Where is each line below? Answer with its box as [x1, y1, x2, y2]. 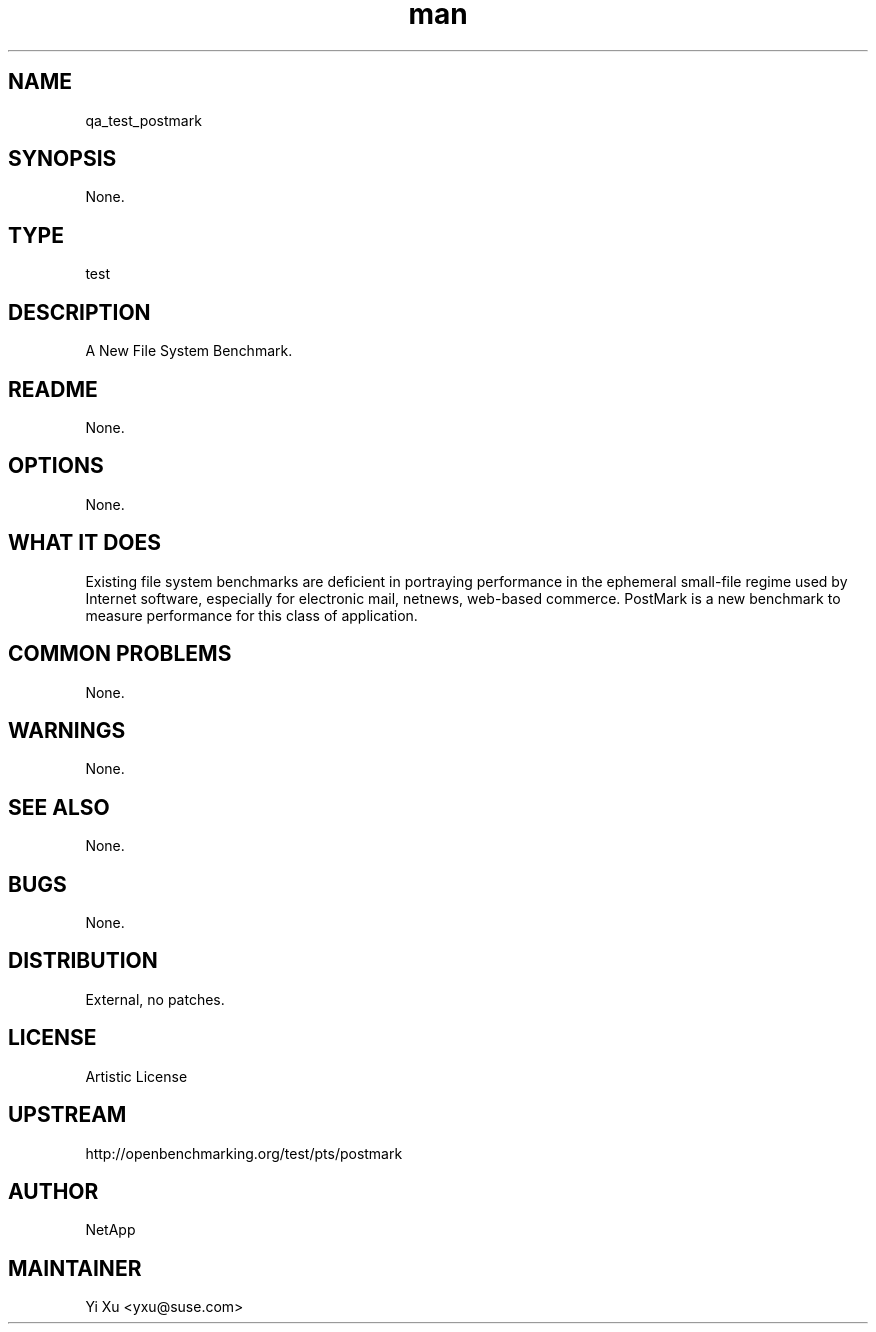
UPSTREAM [8, 1102, 127, 1128]
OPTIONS [8, 453, 104, 479]
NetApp [85, 1221, 136, 1239]
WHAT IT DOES [8, 530, 162, 556]
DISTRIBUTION [8, 948, 158, 974]
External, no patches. [85, 990, 225, 1008]
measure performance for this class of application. [85, 606, 418, 624]
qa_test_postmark [85, 111, 202, 129]
